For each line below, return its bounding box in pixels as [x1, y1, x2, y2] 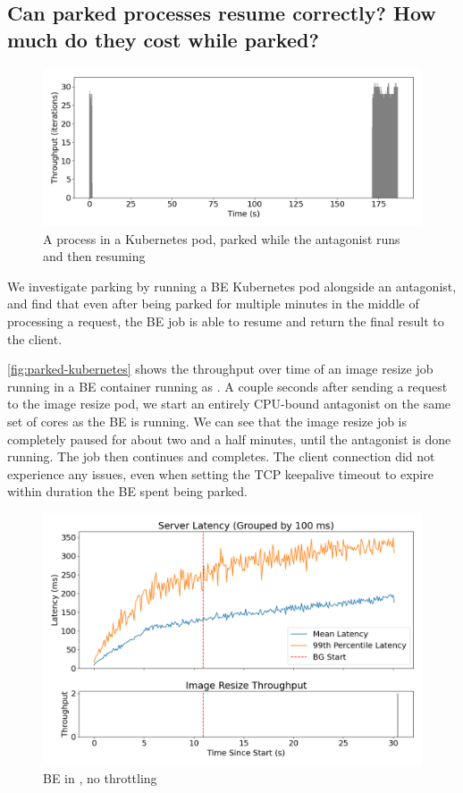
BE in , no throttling [43, 768, 157, 787]
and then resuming [43, 247, 146, 266]
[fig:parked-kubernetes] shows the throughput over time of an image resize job [7, 359, 434, 378]
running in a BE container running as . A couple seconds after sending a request [7, 376, 448, 395]
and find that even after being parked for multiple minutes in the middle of [7, 294, 419, 313]
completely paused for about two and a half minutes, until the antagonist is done [7, 429, 451, 448]
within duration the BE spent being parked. [7, 482, 248, 501]
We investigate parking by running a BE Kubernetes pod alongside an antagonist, [7, 276, 457, 295]
